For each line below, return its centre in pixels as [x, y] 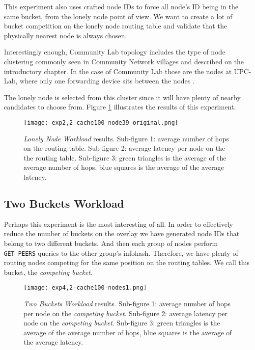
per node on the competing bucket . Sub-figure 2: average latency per [126, 313]
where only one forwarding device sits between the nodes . [107, 81]
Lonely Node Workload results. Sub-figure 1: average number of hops [126, 138]
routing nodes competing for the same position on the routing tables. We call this [127, 262]
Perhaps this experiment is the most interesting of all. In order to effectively [119, 224]
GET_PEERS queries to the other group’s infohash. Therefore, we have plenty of [121, 253]
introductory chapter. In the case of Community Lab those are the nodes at [118, 71]
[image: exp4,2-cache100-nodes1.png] [85, 288]
